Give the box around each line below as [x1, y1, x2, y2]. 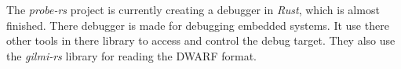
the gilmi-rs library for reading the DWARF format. [6, 47, 257, 64]
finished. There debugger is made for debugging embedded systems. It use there [6, 16, 389, 33]
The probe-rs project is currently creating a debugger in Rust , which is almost [6, 2, 380, 17]
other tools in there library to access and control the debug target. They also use [6, 32, 396, 49]
